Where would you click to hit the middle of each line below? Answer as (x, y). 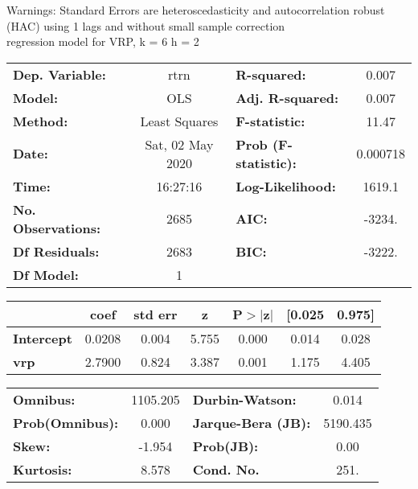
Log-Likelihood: (286, 186)
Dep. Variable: (59, 74)
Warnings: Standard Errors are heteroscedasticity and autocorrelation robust (196, 10)
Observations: (57, 228)
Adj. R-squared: (287, 97)
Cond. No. (226, 469)
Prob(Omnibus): (66, 422)
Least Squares (179, 121)
